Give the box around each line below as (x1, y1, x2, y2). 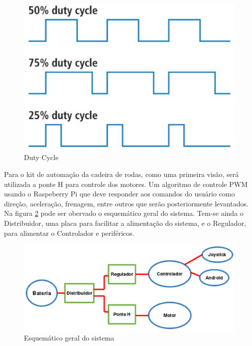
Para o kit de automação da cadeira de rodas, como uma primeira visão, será (4, 169, 239, 179)
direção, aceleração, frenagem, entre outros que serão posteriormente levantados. (4, 198, 249, 208)
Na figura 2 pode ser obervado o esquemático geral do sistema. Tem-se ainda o (4, 208, 244, 218)
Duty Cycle (24, 152, 59, 163)
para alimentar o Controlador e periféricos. (4, 227, 134, 238)
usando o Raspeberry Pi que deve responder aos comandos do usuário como (4, 188, 235, 199)
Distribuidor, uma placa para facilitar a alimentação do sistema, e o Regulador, (4, 217, 246, 228)
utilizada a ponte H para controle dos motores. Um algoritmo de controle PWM (4, 178, 248, 189)
